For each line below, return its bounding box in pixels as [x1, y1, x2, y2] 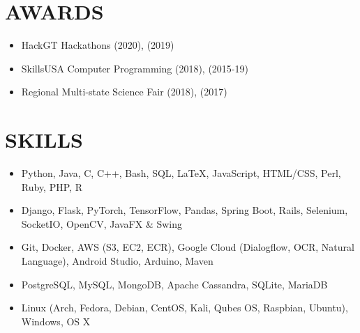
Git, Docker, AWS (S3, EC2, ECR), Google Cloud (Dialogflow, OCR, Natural [21, 240, 354, 254]
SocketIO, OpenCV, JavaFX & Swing [21, 216, 183, 231]
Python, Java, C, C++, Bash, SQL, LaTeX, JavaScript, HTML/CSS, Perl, [21, 166, 341, 180]
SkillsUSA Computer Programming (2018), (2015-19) [21, 61, 248, 75]
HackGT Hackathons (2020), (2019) [21, 38, 174, 52]
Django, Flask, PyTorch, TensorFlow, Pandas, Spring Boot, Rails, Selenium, [21, 203, 348, 217]
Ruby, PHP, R [21, 179, 82, 194]
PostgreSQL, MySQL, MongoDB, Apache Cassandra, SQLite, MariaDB [21, 277, 328, 291]
